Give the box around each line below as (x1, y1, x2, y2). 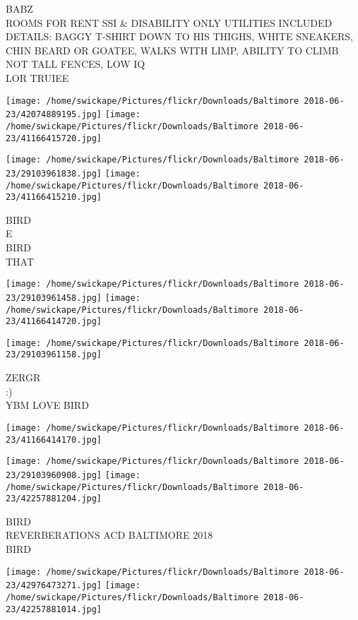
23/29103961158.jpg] (6, 350, 102, 360)
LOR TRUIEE (6, 70, 69, 85)
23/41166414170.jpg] (6, 434, 102, 445)
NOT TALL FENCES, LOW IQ (6, 56, 145, 71)
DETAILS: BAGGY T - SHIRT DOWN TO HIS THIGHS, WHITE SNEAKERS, (6, 29, 353, 44)
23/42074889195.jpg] (6, 109, 102, 120)
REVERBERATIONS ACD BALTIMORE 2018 (6, 527, 213, 542)
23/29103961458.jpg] (6, 292, 102, 303)
